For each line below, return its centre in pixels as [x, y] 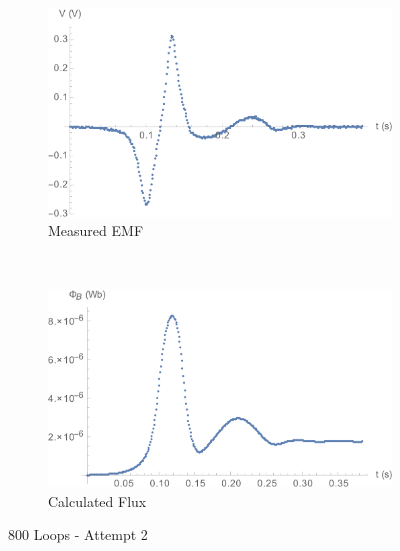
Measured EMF [96, 230]
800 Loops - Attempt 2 [78, 534]
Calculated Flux [97, 500]
